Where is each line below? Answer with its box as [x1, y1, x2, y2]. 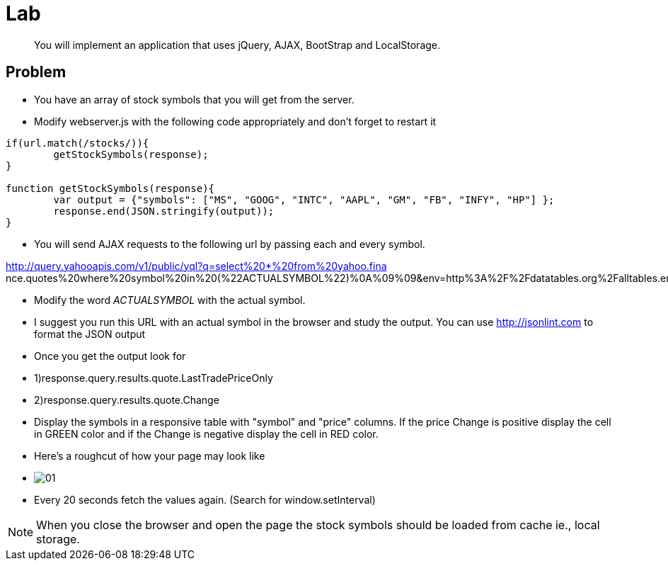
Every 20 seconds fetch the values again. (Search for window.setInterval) [34, 493, 376, 506]
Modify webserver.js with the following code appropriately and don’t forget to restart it [34, 115, 437, 128]
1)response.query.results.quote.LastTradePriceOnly [34, 371, 273, 384]
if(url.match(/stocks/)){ [6, 137, 149, 149]
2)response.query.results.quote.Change [34, 393, 219, 406]
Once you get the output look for [34, 349, 186, 362]
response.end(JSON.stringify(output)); [53, 205, 275, 217]
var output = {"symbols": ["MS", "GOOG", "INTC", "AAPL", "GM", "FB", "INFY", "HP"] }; [53, 193, 555, 205]
